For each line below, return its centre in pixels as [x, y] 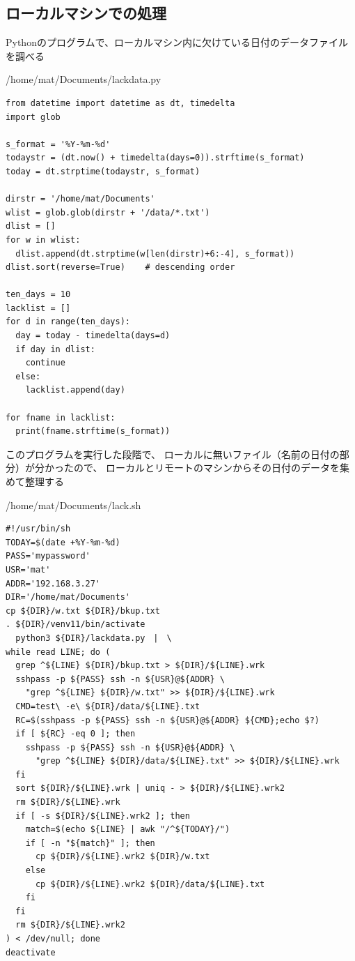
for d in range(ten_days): [68, 322]
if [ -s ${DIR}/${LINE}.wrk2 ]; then [103, 816]
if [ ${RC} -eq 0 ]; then [76, 734]
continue [45, 363]
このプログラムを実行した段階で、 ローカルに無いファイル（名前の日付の [173, 454]
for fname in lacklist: [61, 417]
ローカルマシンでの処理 [86, 13]
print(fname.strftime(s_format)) [93, 431]
